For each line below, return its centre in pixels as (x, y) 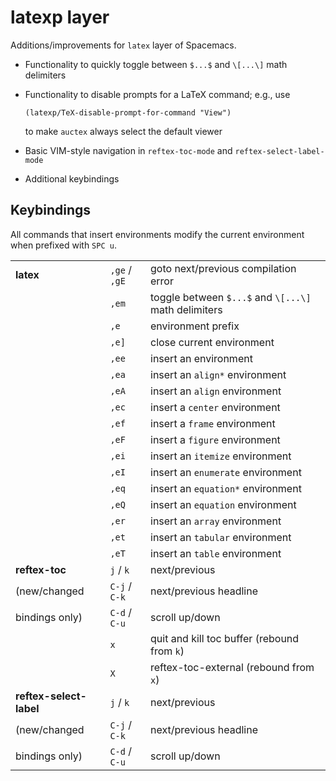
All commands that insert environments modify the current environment (157, 234)
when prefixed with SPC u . (63, 245)
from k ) (167, 651)
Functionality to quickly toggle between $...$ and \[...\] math (156, 64)
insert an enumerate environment (226, 472)
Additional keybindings (72, 178)
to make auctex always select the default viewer (123, 131)
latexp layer (60, 17)
